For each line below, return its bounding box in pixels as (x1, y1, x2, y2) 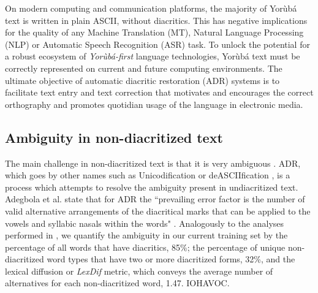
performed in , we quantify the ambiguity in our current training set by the (5, 229, 288, 242)
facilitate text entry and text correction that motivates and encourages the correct (5, 86, 314, 99)
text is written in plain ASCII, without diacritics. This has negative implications (5, 13, 308, 26)
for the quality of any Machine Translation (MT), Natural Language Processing (5, 26, 304, 39)
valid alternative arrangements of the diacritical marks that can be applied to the (5, 204, 311, 217)
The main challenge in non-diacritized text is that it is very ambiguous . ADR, (5, 156, 301, 169)
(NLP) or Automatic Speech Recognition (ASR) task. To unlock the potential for (5, 37, 310, 50)
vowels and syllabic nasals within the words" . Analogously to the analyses (5, 216, 284, 229)
